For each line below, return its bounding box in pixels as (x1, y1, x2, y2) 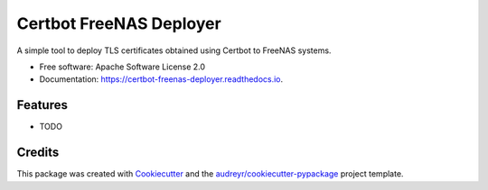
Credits (16, 145, 60, 160)
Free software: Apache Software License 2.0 (39, 61, 206, 72)
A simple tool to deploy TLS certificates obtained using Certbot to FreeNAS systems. (16, 45, 332, 56)
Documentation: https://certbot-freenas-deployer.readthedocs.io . (39, 74, 284, 85)
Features (16, 97, 68, 113)
